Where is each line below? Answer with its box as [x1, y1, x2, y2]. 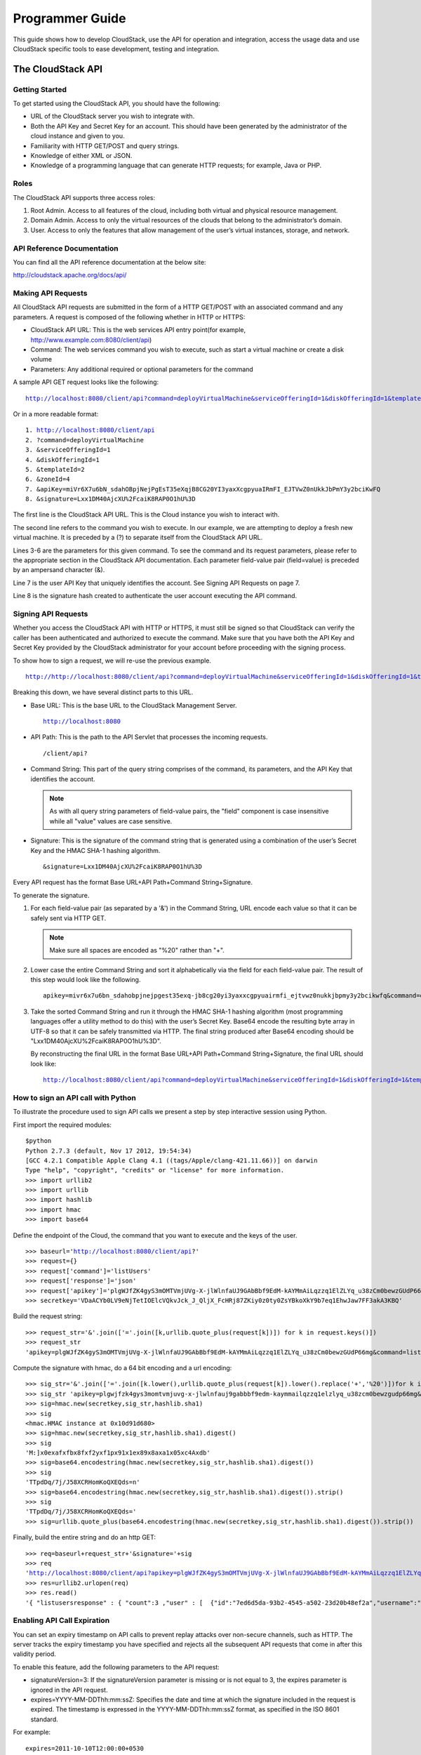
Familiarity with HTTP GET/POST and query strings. [30, 141, 180, 150]
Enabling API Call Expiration [13, 1615, 110, 1625]
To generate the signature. [13, 891, 90, 899]
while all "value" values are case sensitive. [49, 816, 173, 825]
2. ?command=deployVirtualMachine [25, 436, 144, 444]
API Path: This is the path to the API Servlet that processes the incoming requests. [30, 733, 268, 741]
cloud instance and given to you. [30, 132, 126, 140]
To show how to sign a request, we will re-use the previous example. [13, 656, 212, 665]
